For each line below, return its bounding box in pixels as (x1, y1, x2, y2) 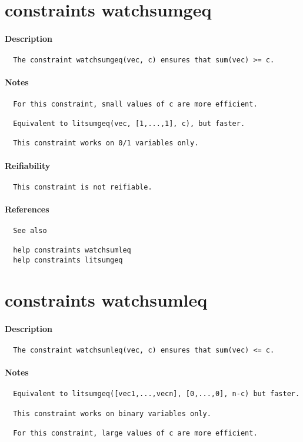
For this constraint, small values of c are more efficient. (13, 99, 258, 108)
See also (13, 227, 47, 235)
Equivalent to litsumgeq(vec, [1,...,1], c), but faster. (13, 119, 245, 128)
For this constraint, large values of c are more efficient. (13, 429, 258, 438)
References (5, 202, 49, 215)
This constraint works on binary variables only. (13, 409, 211, 418)
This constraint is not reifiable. (13, 182, 152, 191)
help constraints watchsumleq (13, 246, 131, 255)
